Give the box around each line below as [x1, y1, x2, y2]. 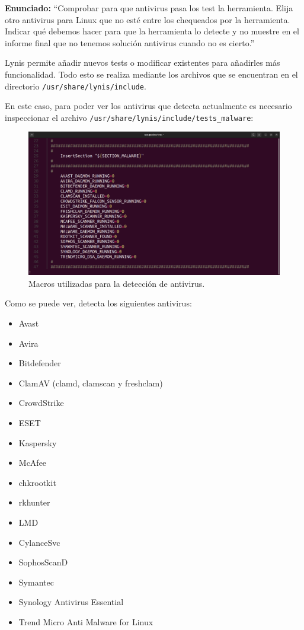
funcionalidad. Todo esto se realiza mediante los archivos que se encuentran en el [5, 68, 298, 80]
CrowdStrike [18, 396, 64, 409]
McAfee [18, 456, 47, 469]
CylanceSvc [18, 536, 60, 548]
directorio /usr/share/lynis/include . [5, 79, 146, 92]
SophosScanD [18, 556, 68, 568]
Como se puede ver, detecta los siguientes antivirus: [5, 297, 192, 309]
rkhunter [18, 496, 50, 509]
